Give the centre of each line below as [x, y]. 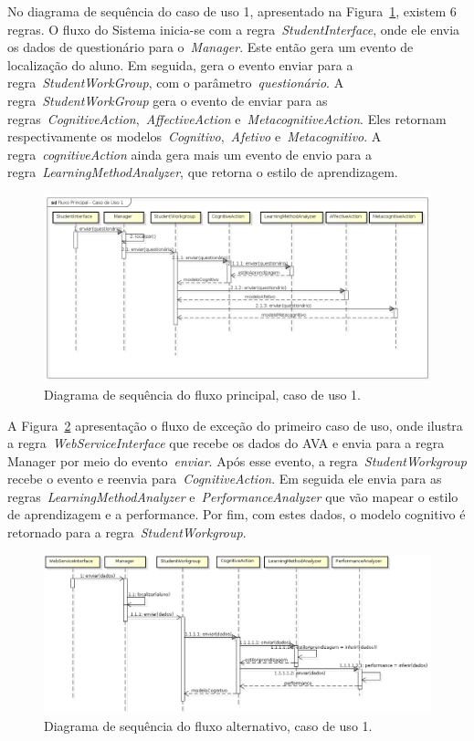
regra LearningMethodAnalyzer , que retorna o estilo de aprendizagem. [203, 172]
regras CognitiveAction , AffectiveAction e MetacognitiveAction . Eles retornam [227, 118]
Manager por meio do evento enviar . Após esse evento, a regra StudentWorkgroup [237, 460]
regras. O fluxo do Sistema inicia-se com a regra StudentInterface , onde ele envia [234, 29]
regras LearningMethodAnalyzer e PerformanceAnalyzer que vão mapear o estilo [233, 496]
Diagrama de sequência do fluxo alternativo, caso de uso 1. [208, 725]
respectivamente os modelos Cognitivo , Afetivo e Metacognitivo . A [195, 136]
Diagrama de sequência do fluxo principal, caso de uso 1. [203, 394]
